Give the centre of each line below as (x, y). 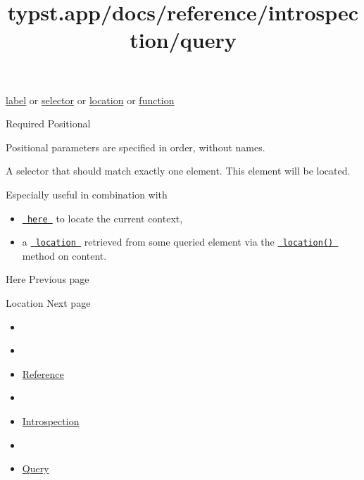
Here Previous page (48, 279)
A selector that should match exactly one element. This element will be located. (178, 171)
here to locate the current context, (105, 218)
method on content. (64, 255)
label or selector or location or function (90, 100)
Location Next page (48, 303)
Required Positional (48, 124)
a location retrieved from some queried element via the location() (178, 242)
